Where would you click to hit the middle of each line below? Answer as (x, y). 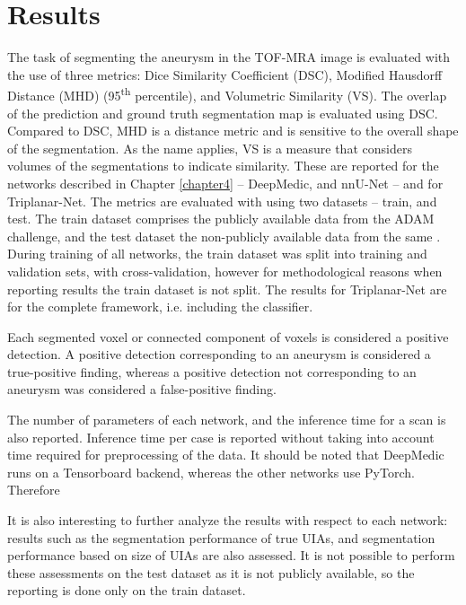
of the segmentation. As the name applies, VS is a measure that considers (210, 148)
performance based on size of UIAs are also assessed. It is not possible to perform (231, 555)
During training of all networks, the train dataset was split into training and (217, 254)
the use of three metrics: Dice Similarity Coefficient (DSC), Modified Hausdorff (225, 74)
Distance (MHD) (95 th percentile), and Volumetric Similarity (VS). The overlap (227, 94)
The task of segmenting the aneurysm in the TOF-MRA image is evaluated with (229, 57)
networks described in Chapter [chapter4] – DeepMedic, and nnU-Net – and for (225, 183)
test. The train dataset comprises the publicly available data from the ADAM (221, 219)
